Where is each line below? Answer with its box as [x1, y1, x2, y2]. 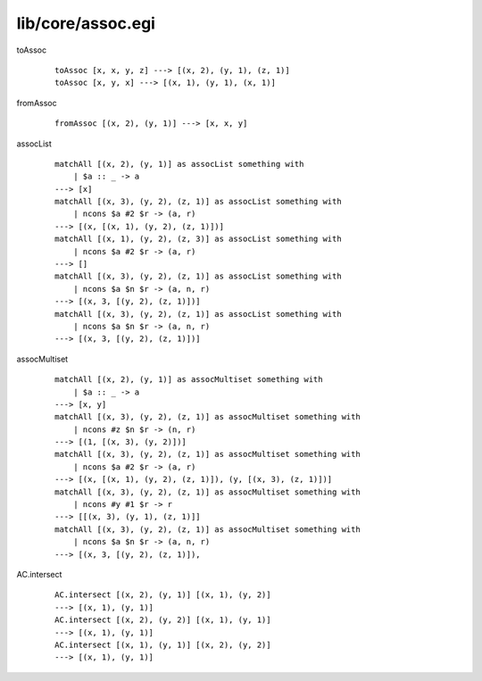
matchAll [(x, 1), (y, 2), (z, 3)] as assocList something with [54, 234, 343, 245]
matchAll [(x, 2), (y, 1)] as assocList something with [54, 159, 304, 169]
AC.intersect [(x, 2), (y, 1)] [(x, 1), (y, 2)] [54, 590, 271, 600]
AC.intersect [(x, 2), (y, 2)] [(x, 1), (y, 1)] [54, 615, 271, 625]
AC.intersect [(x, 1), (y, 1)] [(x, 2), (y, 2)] [54, 639, 271, 650]
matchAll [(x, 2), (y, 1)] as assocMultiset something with [54, 375, 323, 385]
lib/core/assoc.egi [16, 13, 156, 33]
